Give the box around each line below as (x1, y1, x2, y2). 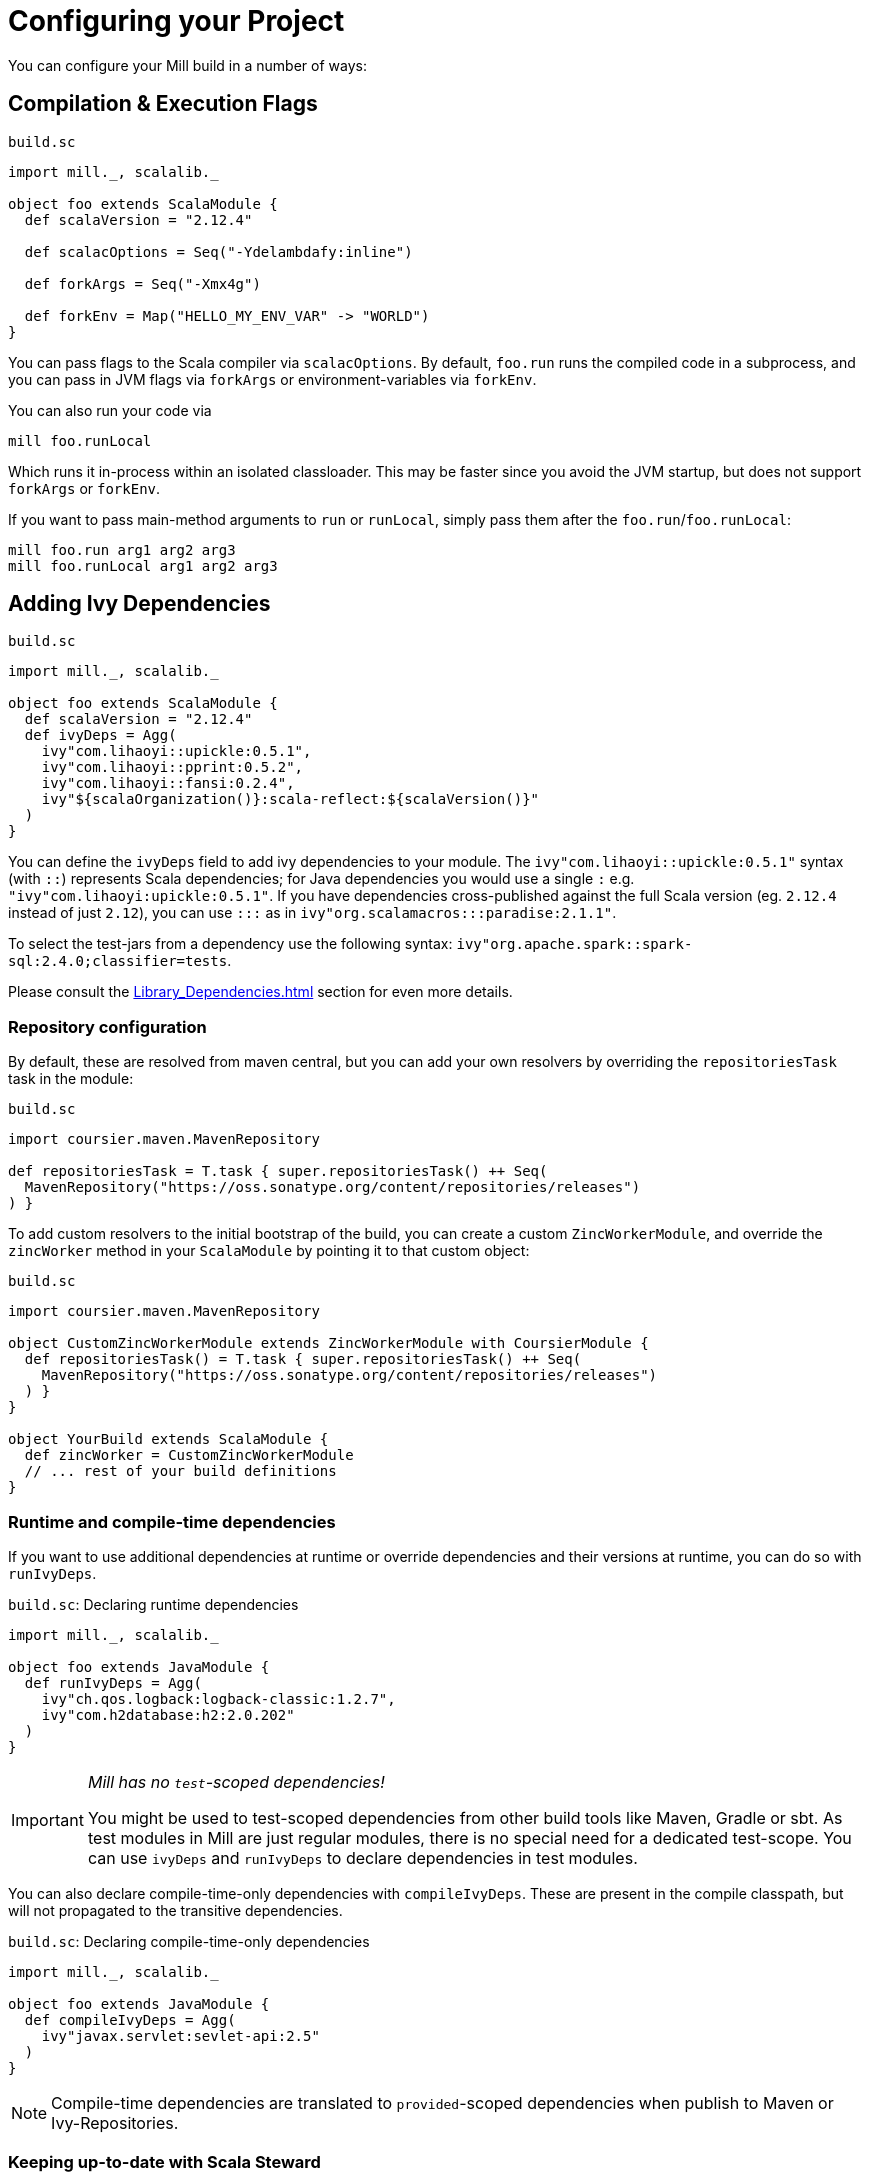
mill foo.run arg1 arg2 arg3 (8, 541, 236, 558)
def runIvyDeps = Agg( (24, 1674, 202, 1691)
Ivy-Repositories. (51, 2112, 179, 2133)
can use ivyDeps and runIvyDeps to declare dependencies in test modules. (87, 1847, 638, 1868)
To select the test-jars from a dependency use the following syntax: (8, 935, 453, 953)
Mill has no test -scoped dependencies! (87, 1771, 385, 1792)
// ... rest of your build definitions (24, 1463, 337, 1480)
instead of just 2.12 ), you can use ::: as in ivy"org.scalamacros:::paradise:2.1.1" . (8, 904, 617, 922)
